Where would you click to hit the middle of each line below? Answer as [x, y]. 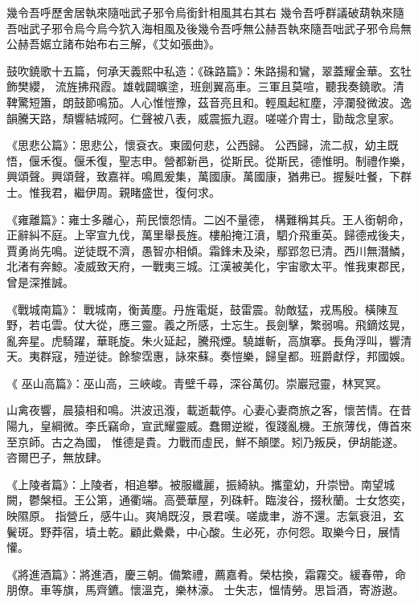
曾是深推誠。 [40, 281]
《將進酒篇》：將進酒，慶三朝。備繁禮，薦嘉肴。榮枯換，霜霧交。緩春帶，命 [206, 574]
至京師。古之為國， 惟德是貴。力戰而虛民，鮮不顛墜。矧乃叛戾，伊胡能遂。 [205, 441]
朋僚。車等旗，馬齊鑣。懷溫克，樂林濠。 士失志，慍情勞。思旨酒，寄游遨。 [205, 590]
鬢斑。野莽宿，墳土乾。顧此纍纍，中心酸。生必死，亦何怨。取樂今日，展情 [203, 531]
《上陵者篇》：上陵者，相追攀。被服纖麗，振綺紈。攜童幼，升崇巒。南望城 [201, 484]
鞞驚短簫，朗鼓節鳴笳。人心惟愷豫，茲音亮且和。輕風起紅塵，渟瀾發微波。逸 [209, 102]
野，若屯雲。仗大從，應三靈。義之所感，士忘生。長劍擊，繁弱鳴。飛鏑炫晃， [209, 325]
